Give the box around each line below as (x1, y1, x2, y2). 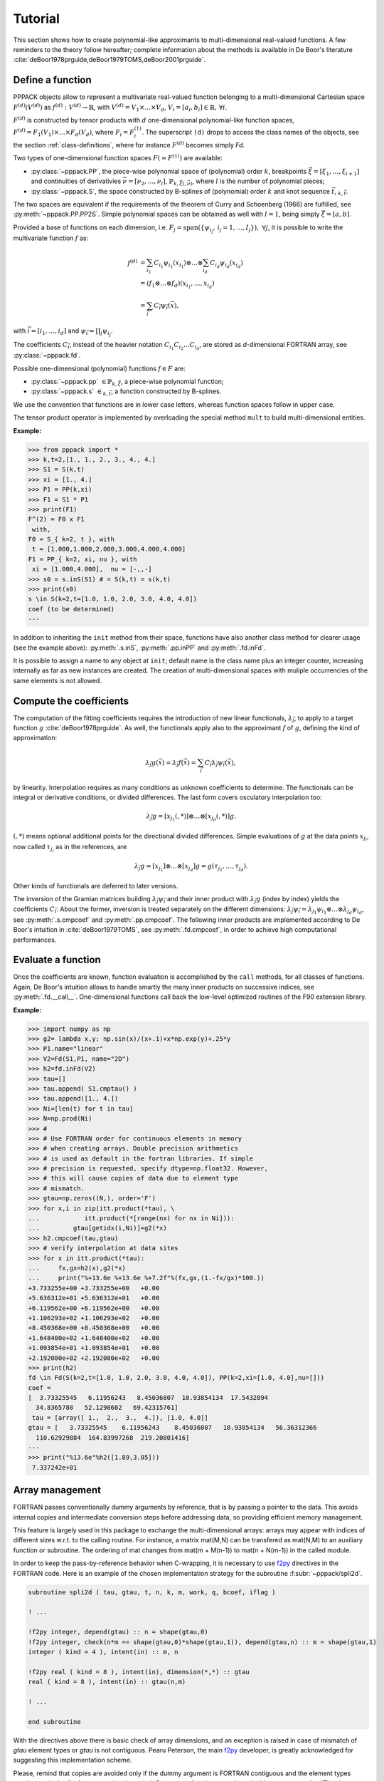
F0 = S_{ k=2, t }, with (28, 535, 115, 544)
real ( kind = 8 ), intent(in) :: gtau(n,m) (28, 1678, 186, 1686)
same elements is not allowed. (13, 676, 102, 685)
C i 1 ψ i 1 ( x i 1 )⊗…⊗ (154, 259, 203, 270)
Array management (13, 1484, 101, 1496)
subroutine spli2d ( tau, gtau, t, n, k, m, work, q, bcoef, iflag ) (28, 1588, 276, 1596)
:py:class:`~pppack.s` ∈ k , (31, 387, 108, 398)
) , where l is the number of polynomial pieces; (190, 177, 325, 187)
